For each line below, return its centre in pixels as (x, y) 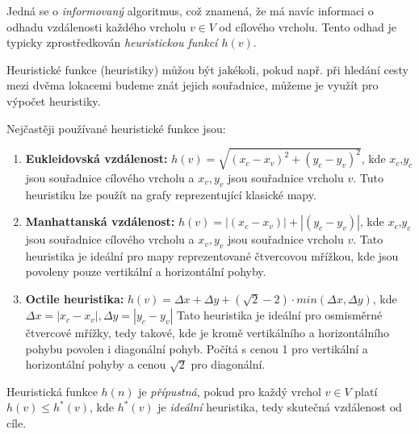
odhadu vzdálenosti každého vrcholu (96, 26)
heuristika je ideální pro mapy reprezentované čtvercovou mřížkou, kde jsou (212, 255)
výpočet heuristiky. (54, 100)
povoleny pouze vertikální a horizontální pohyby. (146, 271)
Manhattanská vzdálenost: (100, 221)
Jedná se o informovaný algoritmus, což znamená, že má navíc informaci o (190, 10)
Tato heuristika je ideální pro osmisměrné (279, 315)
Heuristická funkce (52, 391)
